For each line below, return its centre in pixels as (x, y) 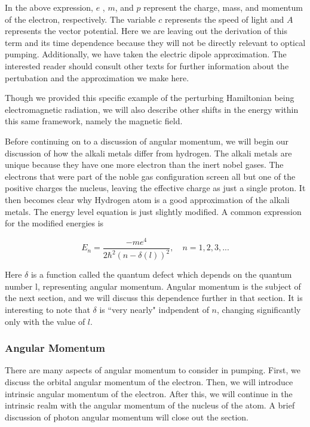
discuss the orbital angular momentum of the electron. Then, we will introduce (149, 381)
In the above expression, (49, 7)
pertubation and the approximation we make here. (97, 77)
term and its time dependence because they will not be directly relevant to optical (155, 42)
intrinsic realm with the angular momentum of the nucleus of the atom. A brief (150, 405)
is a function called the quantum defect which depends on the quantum (161, 274)
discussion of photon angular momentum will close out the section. (127, 417)
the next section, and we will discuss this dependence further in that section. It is (154, 298)
